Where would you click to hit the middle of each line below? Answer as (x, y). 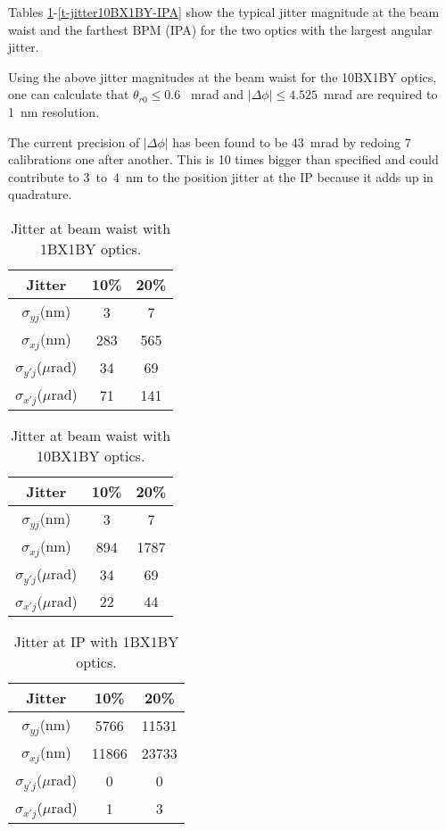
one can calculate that (69, 94)
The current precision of (74, 141)
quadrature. (40, 194)
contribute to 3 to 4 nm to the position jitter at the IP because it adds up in (221, 176)
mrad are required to (381, 94)
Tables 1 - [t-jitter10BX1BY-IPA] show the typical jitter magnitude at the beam (224, 12)
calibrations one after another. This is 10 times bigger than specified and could (223, 159)
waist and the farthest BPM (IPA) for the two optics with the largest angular (220, 29)
